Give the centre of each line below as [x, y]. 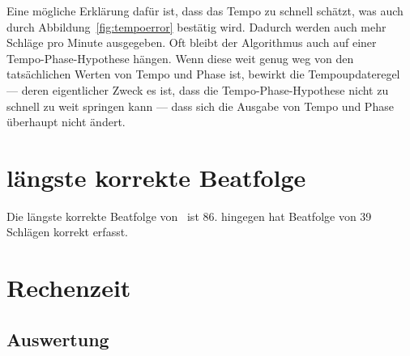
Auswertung [58, 339]
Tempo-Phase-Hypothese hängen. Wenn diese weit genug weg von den [180, 58]
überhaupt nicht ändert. [66, 122]
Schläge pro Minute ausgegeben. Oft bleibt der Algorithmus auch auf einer [192, 42]
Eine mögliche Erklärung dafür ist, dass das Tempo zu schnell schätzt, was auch [205, 11]
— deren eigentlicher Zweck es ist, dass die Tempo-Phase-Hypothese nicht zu [198, 89]
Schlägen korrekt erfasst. [67, 232]
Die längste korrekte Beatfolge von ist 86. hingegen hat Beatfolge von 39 [189, 216]
